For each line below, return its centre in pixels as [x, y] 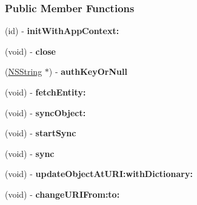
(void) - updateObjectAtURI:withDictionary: [99, 174]
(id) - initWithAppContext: [62, 31]
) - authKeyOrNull [88, 71]
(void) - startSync [41, 133]
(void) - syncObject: [45, 112]
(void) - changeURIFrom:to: [62, 194]
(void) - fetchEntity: [45, 92]
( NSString [24, 71]
